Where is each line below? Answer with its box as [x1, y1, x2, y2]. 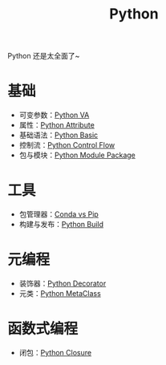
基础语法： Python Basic [18, 130, 99, 140]
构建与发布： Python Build [18, 220, 104, 229]
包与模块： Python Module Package [18, 150, 136, 160]
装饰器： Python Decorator [18, 278, 107, 288]
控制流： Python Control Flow [18, 140, 115, 150]
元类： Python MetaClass [18, 289, 101, 298]
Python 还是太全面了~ [7, 51, 80, 61]
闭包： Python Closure [18, 347, 92, 357]
